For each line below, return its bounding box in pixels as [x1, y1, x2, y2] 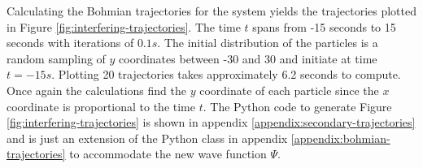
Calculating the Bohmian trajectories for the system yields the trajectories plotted [7, 2, 416, 19]
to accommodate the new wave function [69, 145, 267, 162]
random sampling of [7, 50, 106, 67]
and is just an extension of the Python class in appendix [7, 129, 288, 146]
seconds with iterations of [7, 34, 134, 51]
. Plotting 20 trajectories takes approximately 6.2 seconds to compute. [51, 66, 401, 83]
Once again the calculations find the [7, 81, 186, 98]
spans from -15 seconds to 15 [252, 18, 396, 35]
